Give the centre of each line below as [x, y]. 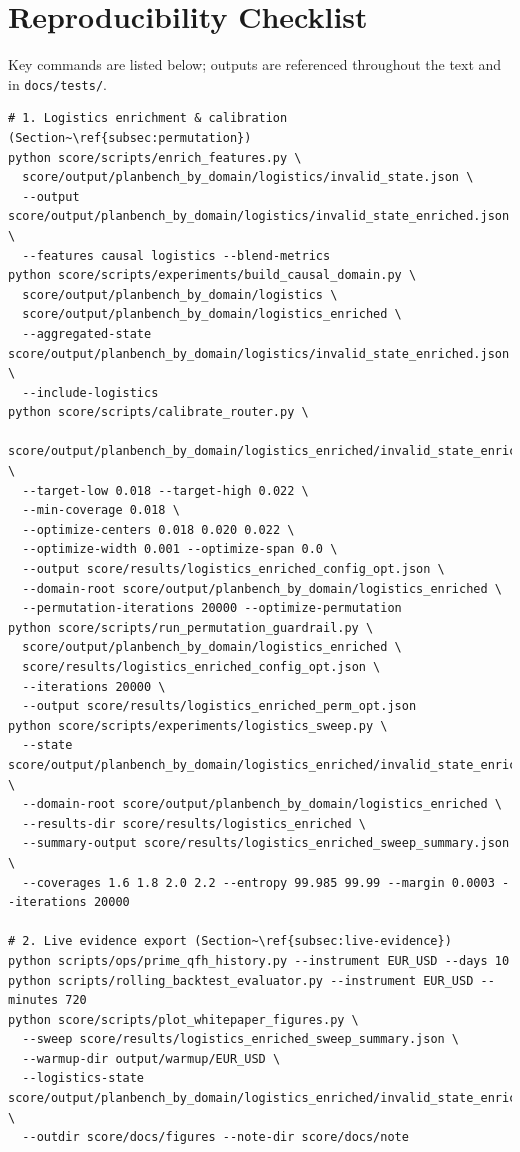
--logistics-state [83, 1078]
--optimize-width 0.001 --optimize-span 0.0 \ [180, 549]
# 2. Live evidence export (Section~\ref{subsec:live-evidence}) [230, 941]
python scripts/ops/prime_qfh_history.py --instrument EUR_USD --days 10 [259, 960]
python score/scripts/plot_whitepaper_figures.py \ [183, 1019]
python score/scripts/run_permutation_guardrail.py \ [191, 627]
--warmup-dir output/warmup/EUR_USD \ [151, 1058]
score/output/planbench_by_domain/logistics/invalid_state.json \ [248, 177]
